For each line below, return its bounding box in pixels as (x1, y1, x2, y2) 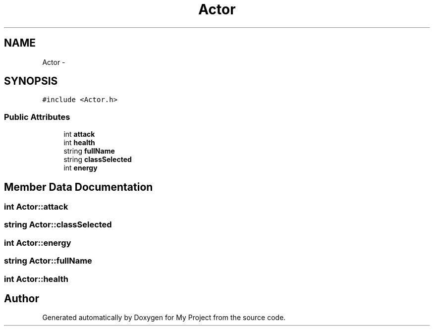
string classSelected (63, 155, 132, 164)
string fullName (63, 147, 115, 156)
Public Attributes (4, 111, 70, 122)
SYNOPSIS (4, 75, 58, 88)
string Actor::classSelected (4, 220, 112, 230)
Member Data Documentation (4, 180, 153, 193)
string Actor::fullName (4, 256, 92, 266)
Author (4, 292, 39, 305)
